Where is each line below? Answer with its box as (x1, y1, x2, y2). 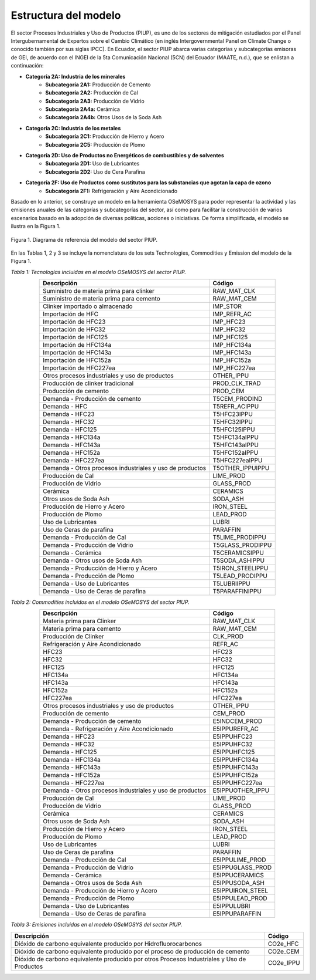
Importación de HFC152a (43, 356, 111, 364)
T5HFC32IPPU (212, 418, 253, 426)
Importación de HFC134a (43, 341, 112, 349)
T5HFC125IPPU (212, 425, 255, 434)
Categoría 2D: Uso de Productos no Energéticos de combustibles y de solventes (25, 152, 225, 159)
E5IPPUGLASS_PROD (212, 863, 272, 871)
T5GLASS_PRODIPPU (212, 541, 272, 549)
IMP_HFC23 (212, 317, 246, 326)
